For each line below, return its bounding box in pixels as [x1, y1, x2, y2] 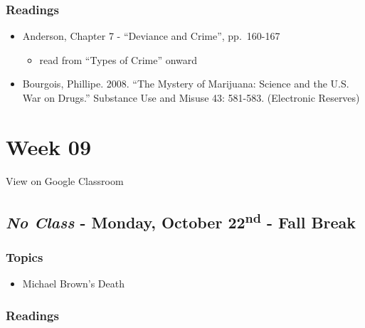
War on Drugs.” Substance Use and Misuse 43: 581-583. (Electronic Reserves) [22, 90, 360, 105]
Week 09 [6, 132, 92, 161]
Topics [6, 248, 43, 266]
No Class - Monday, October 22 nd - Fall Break [6, 208, 356, 233]
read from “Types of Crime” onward [39, 52, 198, 67]
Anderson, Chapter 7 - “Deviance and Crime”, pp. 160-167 [22, 28, 280, 43]
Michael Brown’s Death [22, 276, 125, 291]
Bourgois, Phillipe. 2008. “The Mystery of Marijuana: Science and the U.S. [22, 76, 349, 91]
